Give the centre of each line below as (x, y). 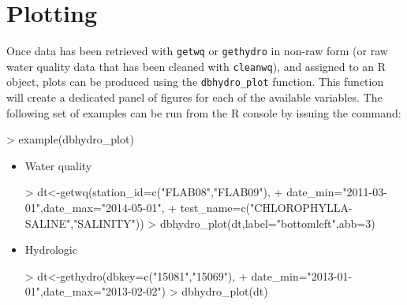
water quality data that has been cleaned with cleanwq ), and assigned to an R (196, 66)
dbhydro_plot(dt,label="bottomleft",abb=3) (267, 223)
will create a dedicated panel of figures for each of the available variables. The (194, 97)
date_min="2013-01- (302, 275)
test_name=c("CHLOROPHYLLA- (266, 208)
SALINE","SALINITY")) (84, 223)
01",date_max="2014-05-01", (95, 208)
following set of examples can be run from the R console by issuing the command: (204, 112)
